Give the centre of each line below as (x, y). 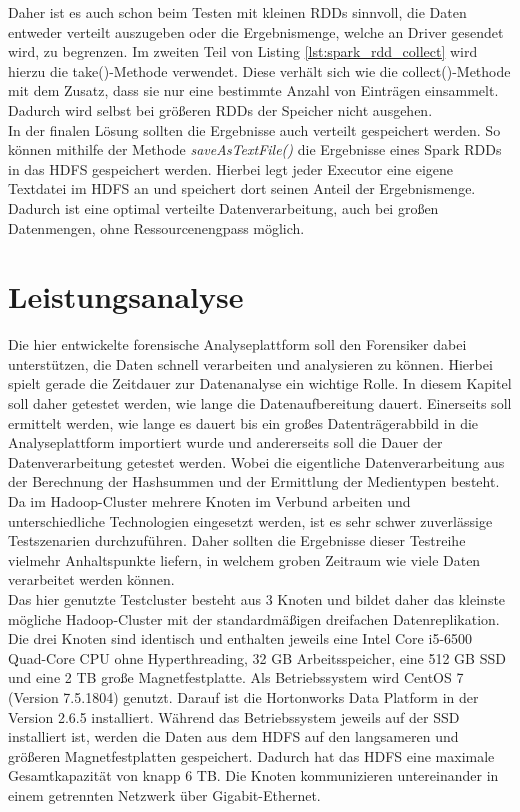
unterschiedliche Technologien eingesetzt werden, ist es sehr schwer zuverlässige (250, 520)
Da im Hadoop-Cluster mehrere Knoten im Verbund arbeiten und (209, 501)
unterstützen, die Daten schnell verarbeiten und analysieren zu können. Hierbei (250, 363)
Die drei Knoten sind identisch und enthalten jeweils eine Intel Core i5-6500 (240, 638)
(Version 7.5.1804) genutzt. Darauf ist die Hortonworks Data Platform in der (243, 696)
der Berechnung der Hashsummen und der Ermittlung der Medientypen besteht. (254, 481)
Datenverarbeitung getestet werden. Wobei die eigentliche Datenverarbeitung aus (256, 461)
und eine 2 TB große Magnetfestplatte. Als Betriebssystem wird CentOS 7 (236, 677)
